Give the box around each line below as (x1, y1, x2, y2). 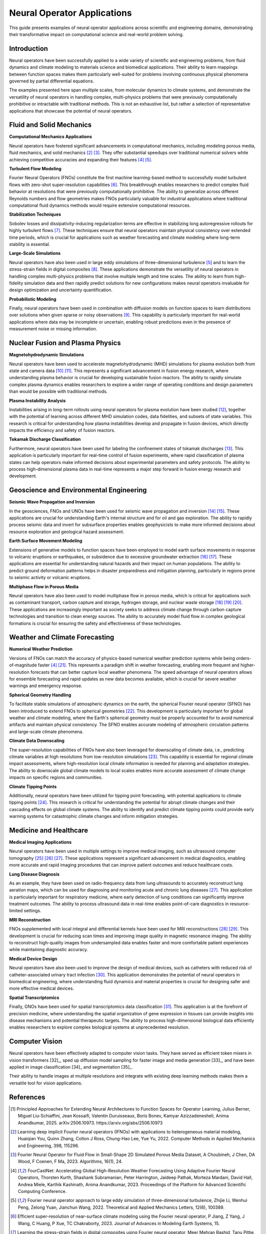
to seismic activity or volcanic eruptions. (9, 575, 91, 580)
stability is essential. (9, 241, 50, 247)
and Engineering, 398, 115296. (18, 1143, 79, 1149)
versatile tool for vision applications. (9, 1080, 83, 1086)
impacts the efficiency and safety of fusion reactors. (9, 427, 116, 433)
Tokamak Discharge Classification (9, 436, 81, 442)
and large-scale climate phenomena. (9, 729, 84, 734)
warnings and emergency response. (9, 683, 82, 689)
